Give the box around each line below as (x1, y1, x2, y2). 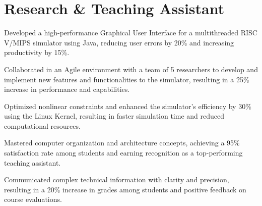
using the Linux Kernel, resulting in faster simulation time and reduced (4, 111, 225, 121)
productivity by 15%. (4, 47, 70, 58)
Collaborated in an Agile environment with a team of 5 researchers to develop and (4, 64, 258, 74)
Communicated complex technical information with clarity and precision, (4, 174, 229, 185)
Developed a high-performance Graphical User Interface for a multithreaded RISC (4, 27, 257, 38)
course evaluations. (4, 194, 62, 204)
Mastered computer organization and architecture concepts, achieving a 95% (4, 137, 240, 148)
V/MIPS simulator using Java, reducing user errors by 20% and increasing (4, 37, 234, 47)
